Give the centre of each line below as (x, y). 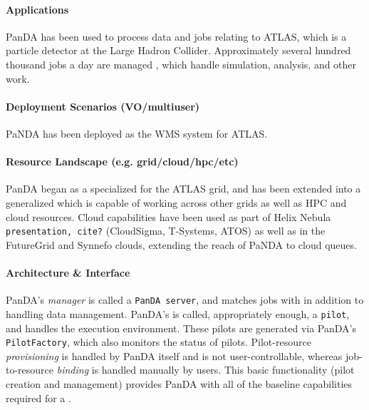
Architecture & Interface (68, 272)
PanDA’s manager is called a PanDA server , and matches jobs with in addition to (185, 300)
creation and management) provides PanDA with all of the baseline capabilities (179, 383)
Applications (37, 9)
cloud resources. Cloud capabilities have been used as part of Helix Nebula (168, 216)
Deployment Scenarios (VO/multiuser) (103, 106)
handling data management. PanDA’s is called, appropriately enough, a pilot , (178, 313)
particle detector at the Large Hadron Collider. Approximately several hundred (178, 50)
